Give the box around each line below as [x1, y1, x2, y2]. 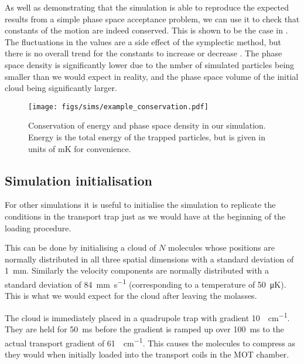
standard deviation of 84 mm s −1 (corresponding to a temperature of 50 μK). [5, 276, 286, 290]
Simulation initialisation [5, 171, 152, 189]
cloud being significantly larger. [5, 82, 117, 94]
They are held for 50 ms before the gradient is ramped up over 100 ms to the [5, 323, 284, 335]
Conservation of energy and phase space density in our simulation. [28, 119, 266, 132]
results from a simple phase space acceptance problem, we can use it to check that [5, 12, 300, 25]
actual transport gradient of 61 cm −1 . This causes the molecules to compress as [5, 335, 295, 349]
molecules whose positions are [168, 241, 275, 254]
